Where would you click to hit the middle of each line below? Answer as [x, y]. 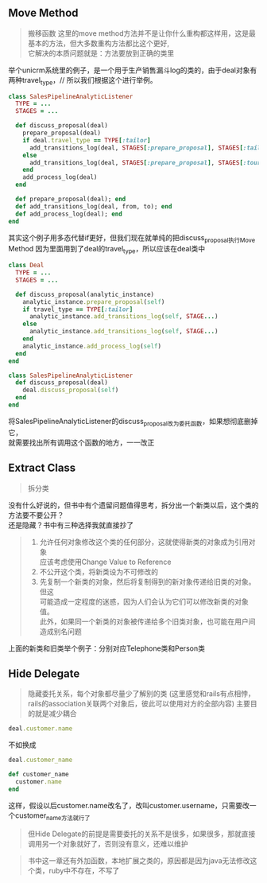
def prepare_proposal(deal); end [71, 199]
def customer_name [39, 775]
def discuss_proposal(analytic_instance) [85, 294]
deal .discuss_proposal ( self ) [71, 390]
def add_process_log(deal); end [69, 214]
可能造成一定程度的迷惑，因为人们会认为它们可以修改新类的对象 [144, 601]
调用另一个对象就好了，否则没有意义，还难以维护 [108, 843]
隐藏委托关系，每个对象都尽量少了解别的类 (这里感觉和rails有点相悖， [141, 694]
